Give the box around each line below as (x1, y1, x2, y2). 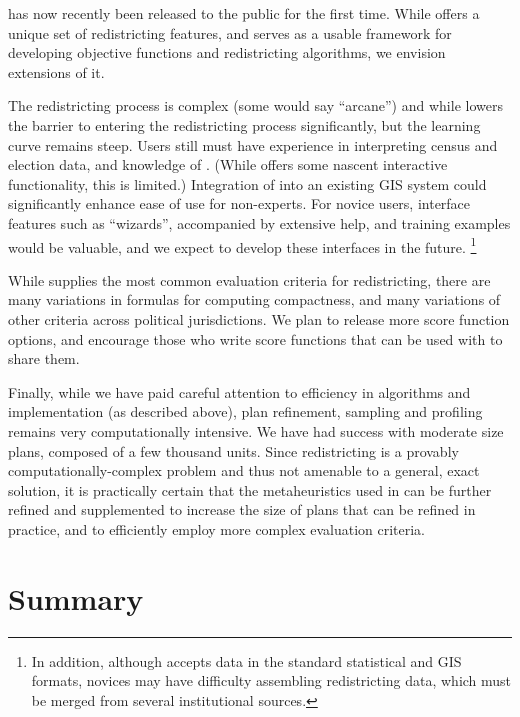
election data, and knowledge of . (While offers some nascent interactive (8, 154, 448, 175)
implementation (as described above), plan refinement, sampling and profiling (8, 401, 483, 422)
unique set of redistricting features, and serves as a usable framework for (8, 22, 452, 43)
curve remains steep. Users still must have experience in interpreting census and (8, 134, 498, 155)
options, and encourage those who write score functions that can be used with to (8, 328, 503, 349)
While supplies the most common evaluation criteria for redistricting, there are (8, 269, 491, 290)
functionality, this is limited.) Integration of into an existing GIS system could (8, 173, 487, 194)
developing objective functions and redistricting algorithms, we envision (8, 42, 446, 63)
